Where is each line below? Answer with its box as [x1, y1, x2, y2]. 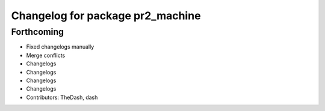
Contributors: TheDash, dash [26, 94, 98, 101]
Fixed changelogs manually [26, 43, 94, 50]
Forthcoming [11, 26, 64, 37]
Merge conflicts [26, 52, 66, 59]
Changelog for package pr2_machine [11, 9, 201, 22]
